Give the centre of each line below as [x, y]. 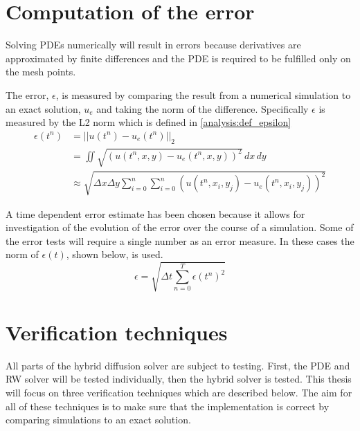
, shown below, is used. [115, 254]
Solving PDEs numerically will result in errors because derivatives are [153, 45]
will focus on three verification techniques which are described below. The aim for [179, 392]
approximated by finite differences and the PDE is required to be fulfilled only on [178, 58]
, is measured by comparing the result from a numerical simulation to [203, 94]
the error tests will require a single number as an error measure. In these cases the [180, 240]
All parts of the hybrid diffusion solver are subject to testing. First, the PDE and [178, 365]
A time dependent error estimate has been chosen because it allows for [155, 213]
